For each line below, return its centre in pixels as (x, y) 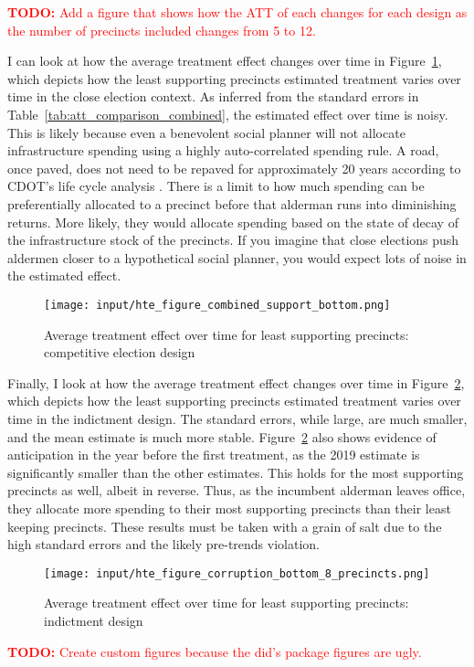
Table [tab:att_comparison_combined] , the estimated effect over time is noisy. (228, 114)
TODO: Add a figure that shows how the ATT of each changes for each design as (237, 12)
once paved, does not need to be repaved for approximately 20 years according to (234, 168)
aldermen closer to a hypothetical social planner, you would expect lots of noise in (237, 257)
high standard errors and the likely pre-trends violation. (163, 544)
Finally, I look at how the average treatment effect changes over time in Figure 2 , (236, 382)
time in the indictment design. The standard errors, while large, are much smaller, (237, 418)
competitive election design (120, 352)
